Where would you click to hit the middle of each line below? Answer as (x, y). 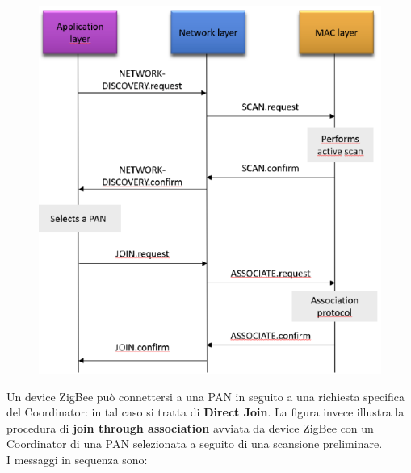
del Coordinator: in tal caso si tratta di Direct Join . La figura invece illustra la (205, 412)
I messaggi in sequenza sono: (77, 460)
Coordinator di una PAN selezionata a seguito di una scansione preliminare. (195, 444)
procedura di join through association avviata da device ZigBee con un (190, 427)
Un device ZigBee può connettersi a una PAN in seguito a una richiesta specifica (206, 396)
